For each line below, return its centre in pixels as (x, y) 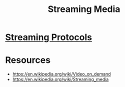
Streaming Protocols (49, 37)
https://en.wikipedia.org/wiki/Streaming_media (60, 79)
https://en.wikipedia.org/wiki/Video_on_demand (61, 74)
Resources (28, 60)
